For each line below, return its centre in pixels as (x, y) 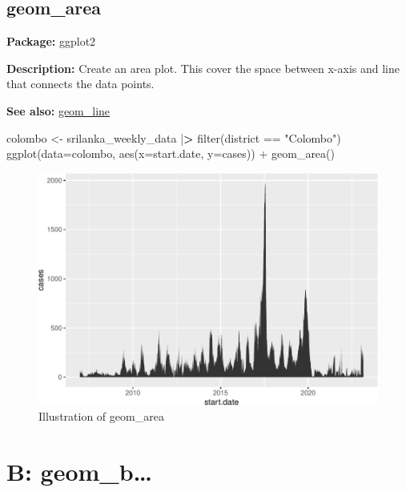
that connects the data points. (80, 84)
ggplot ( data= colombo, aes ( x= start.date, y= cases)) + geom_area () (171, 153)
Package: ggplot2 (51, 41)
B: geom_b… (80, 472)
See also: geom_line (58, 110)
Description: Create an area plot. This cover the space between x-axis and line (203, 68)
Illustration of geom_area (101, 416)
